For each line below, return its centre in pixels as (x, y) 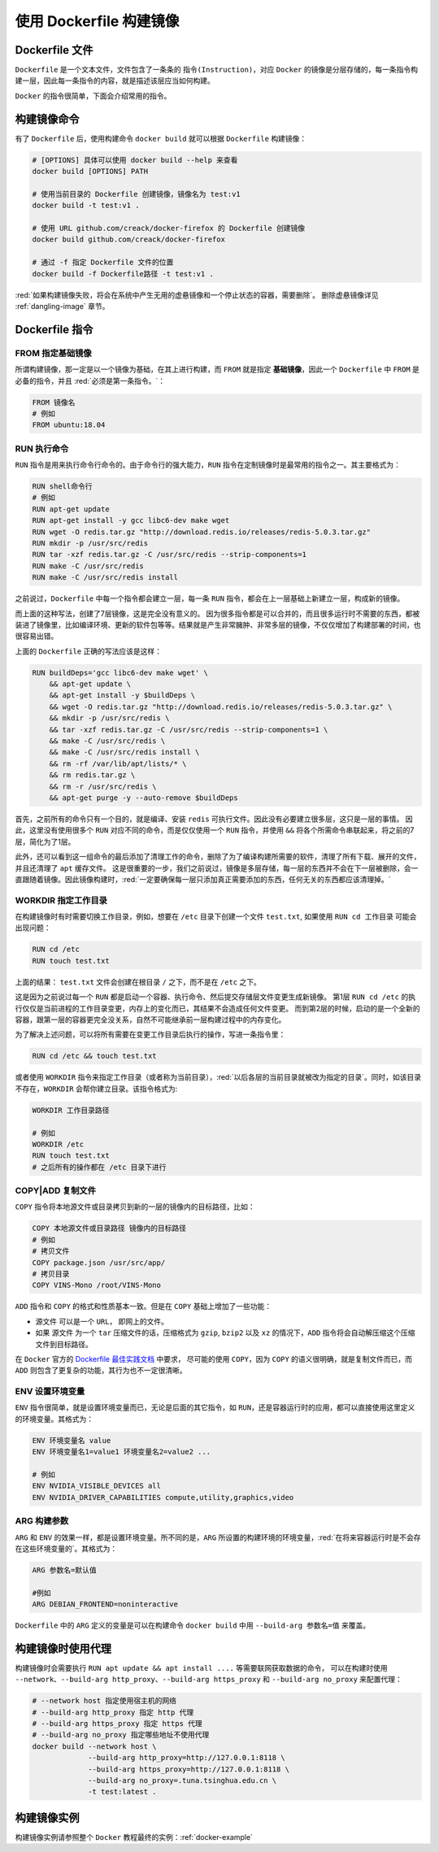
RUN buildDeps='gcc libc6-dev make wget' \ (120, 672)
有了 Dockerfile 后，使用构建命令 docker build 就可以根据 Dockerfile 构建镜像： (161, 138)
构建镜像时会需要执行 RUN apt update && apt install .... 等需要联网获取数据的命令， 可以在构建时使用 (201, 1667)
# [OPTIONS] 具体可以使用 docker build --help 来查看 (135, 160)
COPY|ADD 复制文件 (56, 1191)
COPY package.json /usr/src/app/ (99, 1263)
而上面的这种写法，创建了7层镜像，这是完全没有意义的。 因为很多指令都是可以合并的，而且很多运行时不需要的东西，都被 (217, 613)
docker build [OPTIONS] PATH (90, 172)
